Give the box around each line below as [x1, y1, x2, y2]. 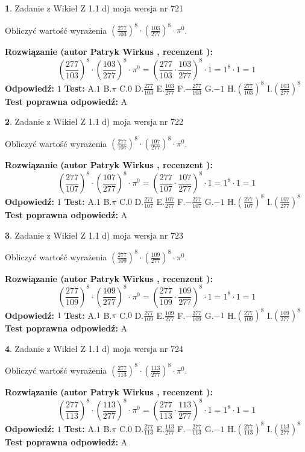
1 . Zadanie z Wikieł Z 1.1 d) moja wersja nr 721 [5, 2, 184, 14]
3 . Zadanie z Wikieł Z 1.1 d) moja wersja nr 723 [5, 228, 184, 241]
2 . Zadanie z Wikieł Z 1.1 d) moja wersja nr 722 [5, 115, 184, 128]
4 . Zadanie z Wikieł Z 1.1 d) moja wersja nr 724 [5, 342, 184, 354]
